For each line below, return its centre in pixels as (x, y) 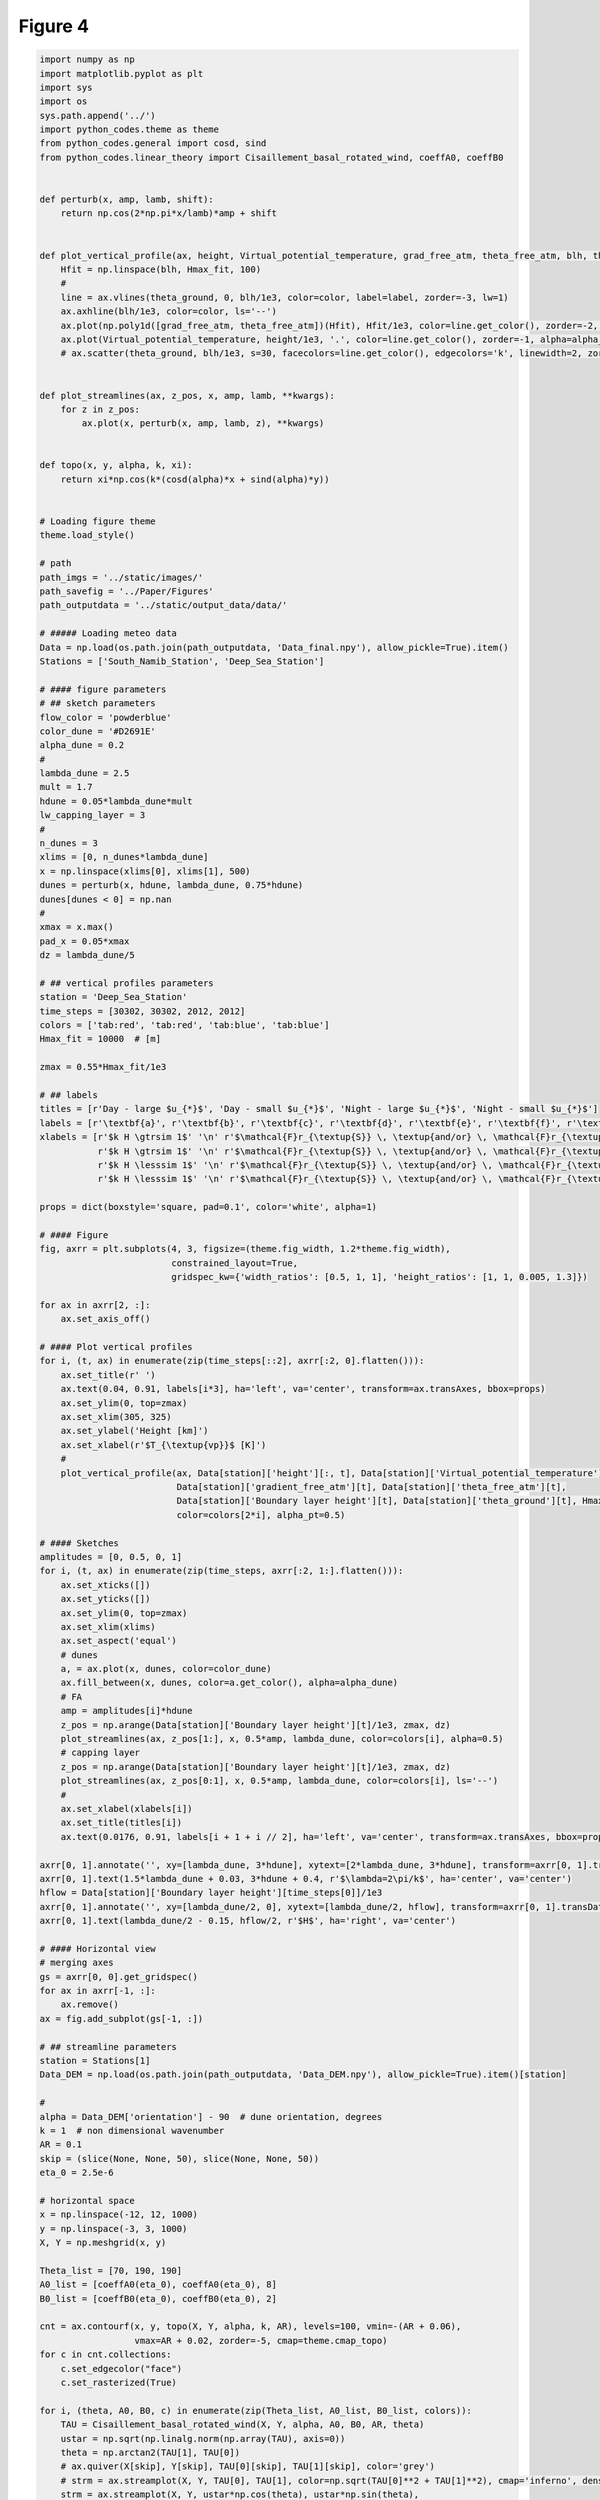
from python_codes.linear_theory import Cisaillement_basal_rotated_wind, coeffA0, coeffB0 (271, 157)
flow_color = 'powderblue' (105, 717)
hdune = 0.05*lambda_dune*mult (116, 801)
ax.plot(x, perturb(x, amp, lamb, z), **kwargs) (203, 423)
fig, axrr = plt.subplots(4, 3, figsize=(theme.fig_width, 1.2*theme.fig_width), (245, 1249)
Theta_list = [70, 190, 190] (111, 2270)
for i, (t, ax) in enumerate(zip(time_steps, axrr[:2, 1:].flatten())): (221, 1571)
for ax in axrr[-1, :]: (98, 1991)
